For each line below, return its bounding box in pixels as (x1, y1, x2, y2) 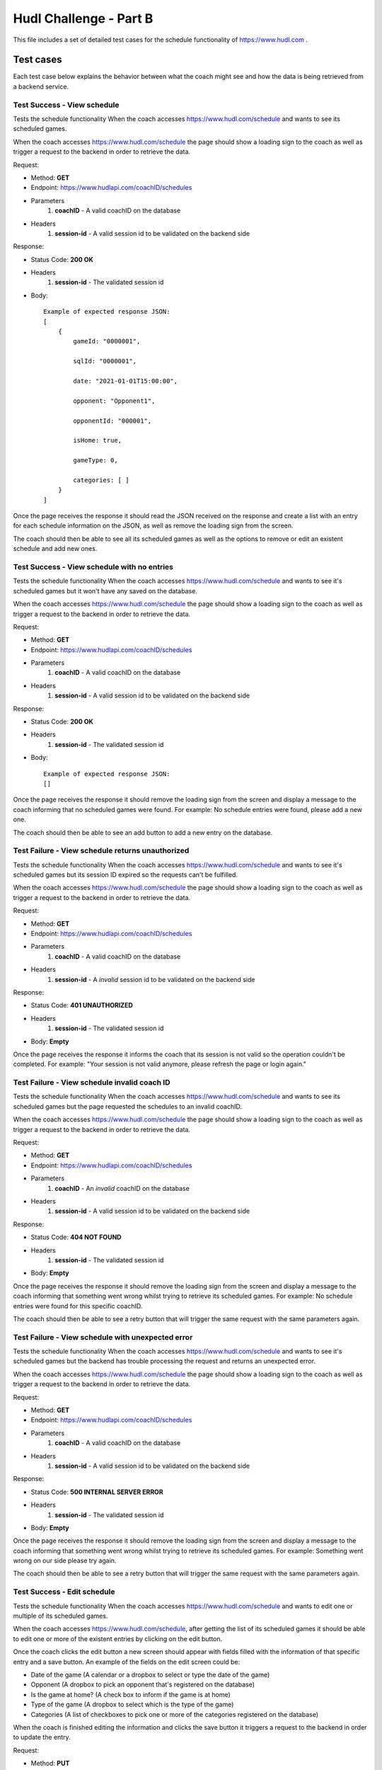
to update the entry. (13, 1733, 71, 1742)
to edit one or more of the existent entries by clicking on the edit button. (13, 1634, 223, 1643)
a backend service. (13, 82, 69, 91)
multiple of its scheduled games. (13, 1611, 108, 1620)
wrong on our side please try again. (13, 1556, 117, 1565)
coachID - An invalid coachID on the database (54, 1184, 190, 1192)
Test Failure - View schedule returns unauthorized (13, 846, 190, 856)
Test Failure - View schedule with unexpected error (13, 1332, 193, 1342)
